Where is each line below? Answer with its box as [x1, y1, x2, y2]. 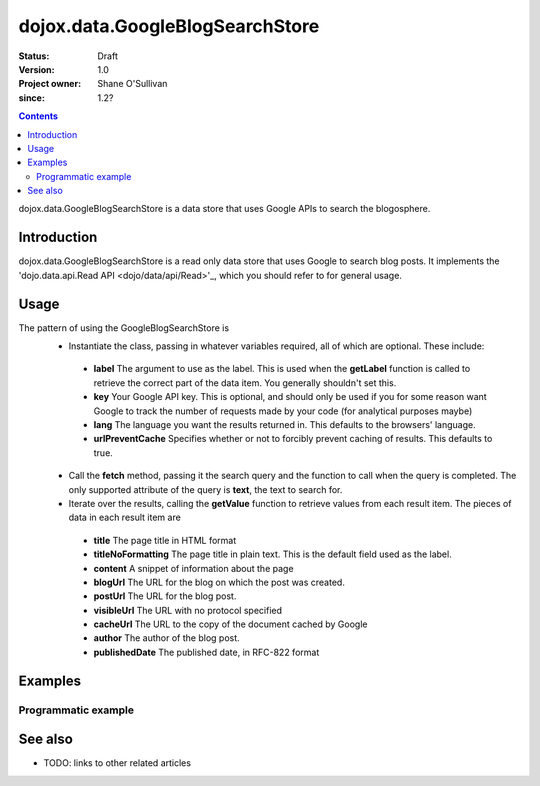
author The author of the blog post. [93, 632, 240, 644]
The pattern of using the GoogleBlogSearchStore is [18, 321, 230, 334]
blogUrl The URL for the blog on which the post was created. [93, 576, 345, 588]
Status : [18, 50, 50, 62]
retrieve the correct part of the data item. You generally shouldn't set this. [93, 376, 397, 389]
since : [18, 91, 45, 104]
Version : [18, 63, 55, 75]
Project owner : [18, 78, 82, 90]
